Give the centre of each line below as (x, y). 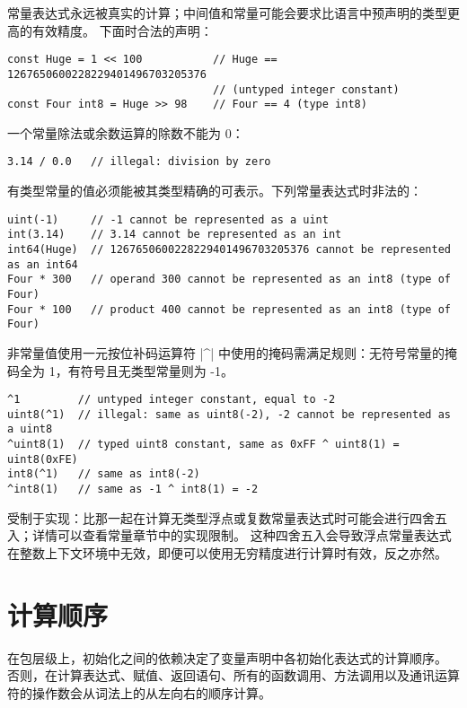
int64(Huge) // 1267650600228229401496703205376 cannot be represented (229, 249)
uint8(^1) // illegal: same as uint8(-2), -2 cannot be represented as (229, 414)
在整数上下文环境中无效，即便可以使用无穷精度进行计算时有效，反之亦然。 (227, 552)
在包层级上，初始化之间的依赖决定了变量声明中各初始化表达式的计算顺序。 (227, 657)
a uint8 (30, 429)
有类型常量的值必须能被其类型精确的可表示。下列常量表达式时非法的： (215, 191)
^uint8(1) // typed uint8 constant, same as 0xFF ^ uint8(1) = (203, 445)
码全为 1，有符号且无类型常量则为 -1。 (120, 370)
